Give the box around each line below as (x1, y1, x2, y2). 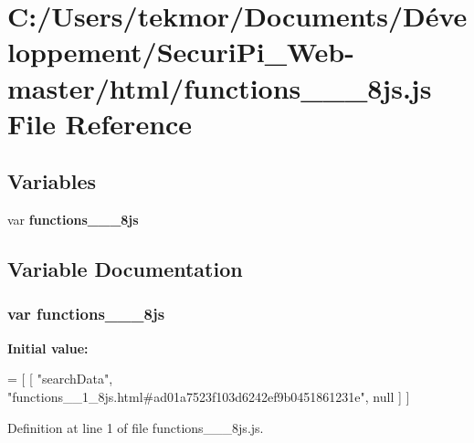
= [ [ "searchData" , (7, 369, 113, 388)
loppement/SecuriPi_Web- (7, 33, 354, 70)
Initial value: (7, 338, 89, 357)
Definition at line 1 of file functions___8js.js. (7, 417, 264, 437)
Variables (7, 167, 97, 195)
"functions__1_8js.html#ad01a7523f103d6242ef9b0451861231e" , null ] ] (7, 386, 410, 406)
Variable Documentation (7, 255, 243, 283)
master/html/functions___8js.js (7, 69, 432, 106)
